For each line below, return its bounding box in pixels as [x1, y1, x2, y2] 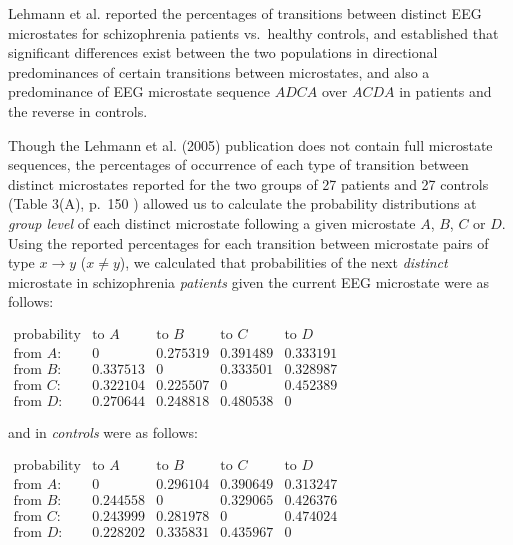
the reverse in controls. [8, 100, 148, 121]
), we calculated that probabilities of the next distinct [119, 252, 448, 273]
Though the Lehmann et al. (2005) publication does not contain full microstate [8, 134, 493, 155]
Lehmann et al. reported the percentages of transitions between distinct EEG [8, 3, 482, 23]
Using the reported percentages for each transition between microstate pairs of [8, 232, 489, 253]
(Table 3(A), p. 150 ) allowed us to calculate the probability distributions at [8, 193, 477, 214]
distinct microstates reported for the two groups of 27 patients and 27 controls [8, 173, 489, 194]
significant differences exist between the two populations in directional [8, 42, 438, 63]
